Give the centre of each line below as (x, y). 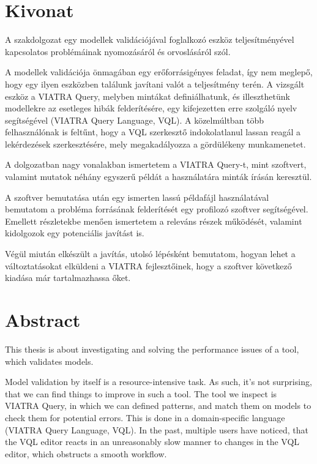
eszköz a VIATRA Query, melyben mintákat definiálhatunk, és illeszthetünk (147, 96)
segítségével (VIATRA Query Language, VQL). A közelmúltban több (135, 120)
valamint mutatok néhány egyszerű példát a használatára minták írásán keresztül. (158, 177)
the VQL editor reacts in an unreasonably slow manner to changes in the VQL (152, 442)
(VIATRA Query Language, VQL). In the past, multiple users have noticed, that (157, 429)
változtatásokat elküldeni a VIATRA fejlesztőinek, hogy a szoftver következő (148, 265)
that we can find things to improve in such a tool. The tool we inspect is (141, 393)
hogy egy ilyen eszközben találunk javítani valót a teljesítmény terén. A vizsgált (155, 84)
